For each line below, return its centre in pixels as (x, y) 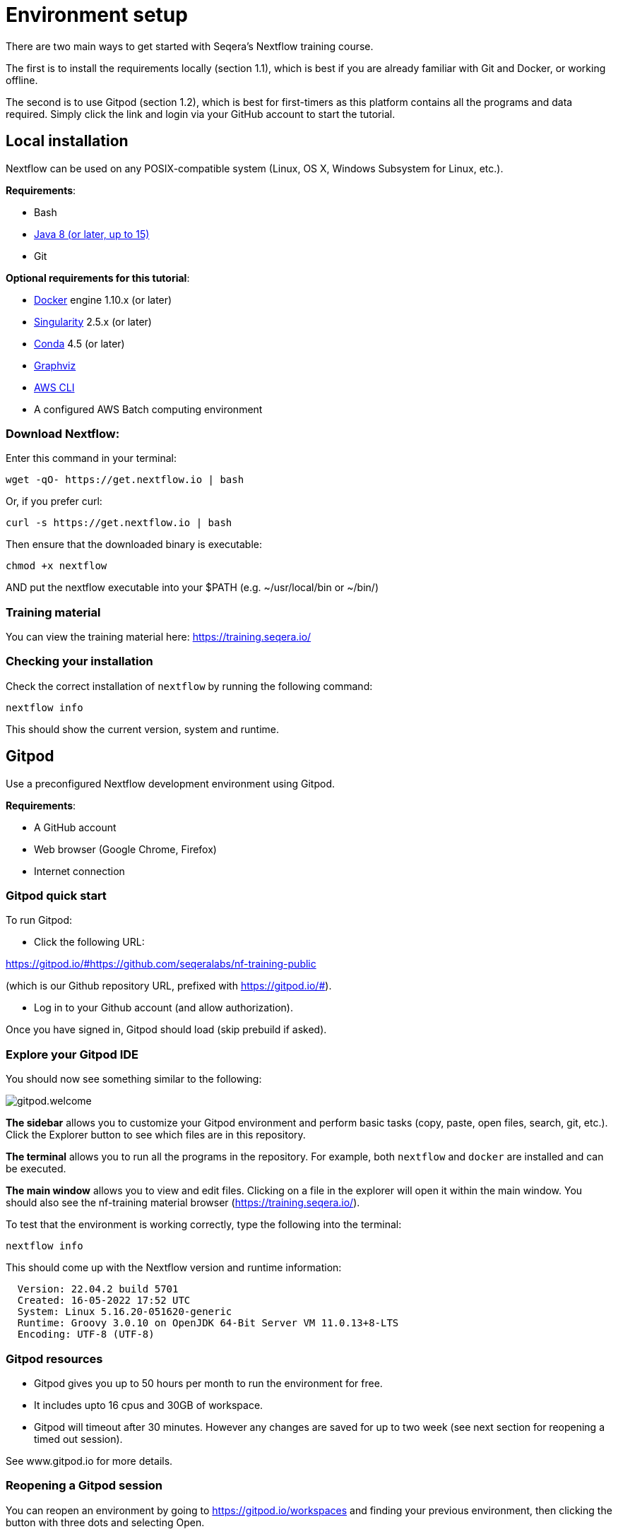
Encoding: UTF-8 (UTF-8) (86, 1334)
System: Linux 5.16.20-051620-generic (125, 1312)
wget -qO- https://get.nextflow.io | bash (125, 480)
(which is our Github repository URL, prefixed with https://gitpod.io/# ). (169, 986)
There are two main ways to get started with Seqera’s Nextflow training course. (190, 46)
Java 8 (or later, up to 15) (92, 234)
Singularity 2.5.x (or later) (93, 321)
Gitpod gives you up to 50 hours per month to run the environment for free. (208, 1383)
